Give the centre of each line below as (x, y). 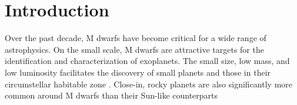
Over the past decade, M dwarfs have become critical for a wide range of (136, 38)
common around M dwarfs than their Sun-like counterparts (111, 95)
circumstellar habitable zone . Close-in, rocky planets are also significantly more (149, 84)
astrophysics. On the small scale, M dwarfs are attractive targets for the (134, 49)
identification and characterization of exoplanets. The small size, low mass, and (147, 61)
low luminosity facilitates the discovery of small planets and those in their (138, 72)
